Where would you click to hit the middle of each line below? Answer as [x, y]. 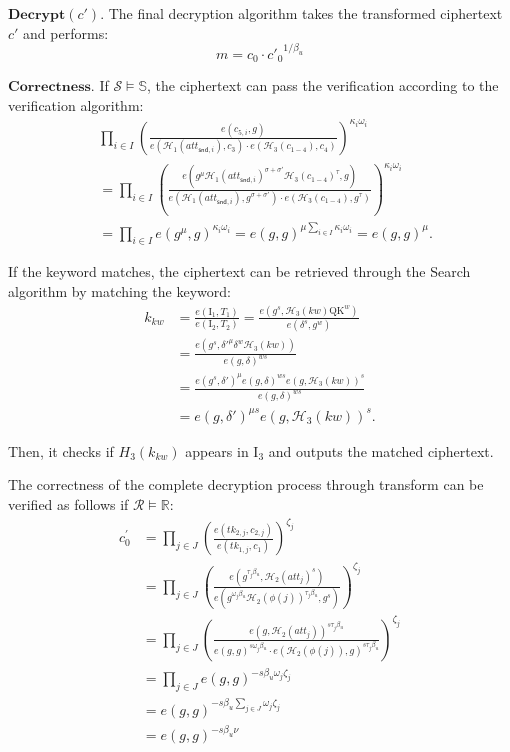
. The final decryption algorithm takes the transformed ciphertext [301, 13]
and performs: [66, 32]
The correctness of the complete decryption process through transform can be [246, 484]
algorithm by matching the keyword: [119, 291]
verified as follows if [68, 503]
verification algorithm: [76, 104]
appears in [217, 450]
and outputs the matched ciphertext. [381, 450]
